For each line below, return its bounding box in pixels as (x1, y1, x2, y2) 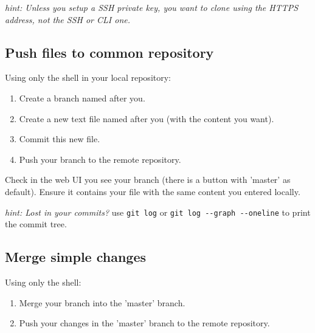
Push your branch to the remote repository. (19, 153, 181, 165)
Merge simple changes (5, 247, 147, 266)
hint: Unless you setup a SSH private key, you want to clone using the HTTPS (5, 1, 299, 13)
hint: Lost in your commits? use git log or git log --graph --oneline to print (5, 205, 311, 218)
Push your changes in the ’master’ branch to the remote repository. (19, 317, 270, 329)
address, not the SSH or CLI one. (5, 13, 130, 26)
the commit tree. (5, 218, 67, 230)
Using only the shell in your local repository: (5, 71, 171, 84)
